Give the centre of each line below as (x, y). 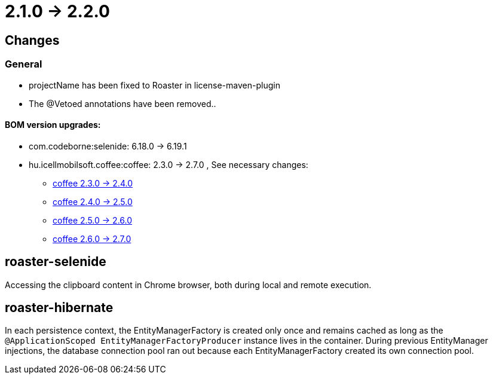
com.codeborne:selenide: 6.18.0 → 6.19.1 (108, 146)
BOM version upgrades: (53, 125)
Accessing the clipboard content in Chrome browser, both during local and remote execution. (188, 285)
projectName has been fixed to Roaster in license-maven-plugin (154, 85)
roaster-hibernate (59, 308)
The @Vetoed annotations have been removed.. (123, 103)
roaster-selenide (56, 262)
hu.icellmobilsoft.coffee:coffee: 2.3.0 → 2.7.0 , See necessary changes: (169, 164)
